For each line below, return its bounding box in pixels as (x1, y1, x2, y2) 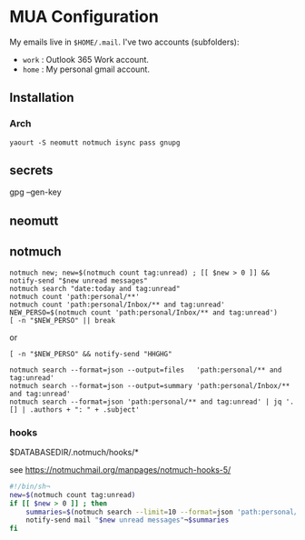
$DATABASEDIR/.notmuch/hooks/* (9, 446, 139, 457)
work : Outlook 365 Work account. (22, 54, 150, 65)
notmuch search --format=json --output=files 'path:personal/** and (9, 365, 282, 375)
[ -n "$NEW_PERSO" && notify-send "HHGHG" (9, 349, 172, 358)
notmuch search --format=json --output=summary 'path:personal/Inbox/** (9, 381, 290, 390)
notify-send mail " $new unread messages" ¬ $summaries (25, 515, 230, 525)
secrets (9, 163, 54, 178)
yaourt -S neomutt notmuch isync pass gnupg (9, 138, 181, 147)
